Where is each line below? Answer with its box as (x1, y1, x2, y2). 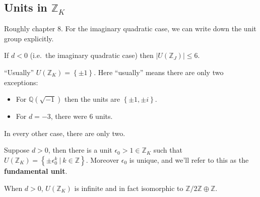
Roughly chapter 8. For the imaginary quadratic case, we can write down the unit (4, 23, 256, 34)
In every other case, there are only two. (4, 127, 125, 138)
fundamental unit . (4, 165, 68, 176)
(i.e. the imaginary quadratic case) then (30, 50, 154, 60)
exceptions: (4, 77, 38, 87)
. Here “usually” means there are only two (94, 67, 224, 77)
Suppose (4, 145, 30, 155)
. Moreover (86, 154, 119, 165)
